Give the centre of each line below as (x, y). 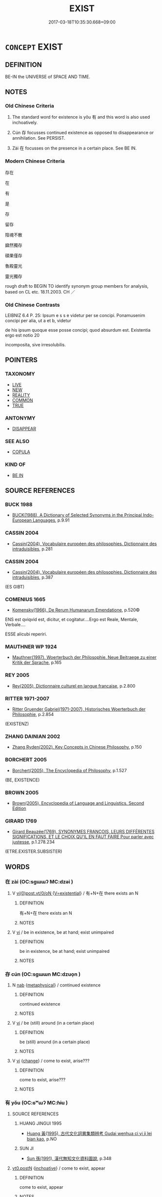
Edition (19, 808)
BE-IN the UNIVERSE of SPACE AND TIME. (48, 77)
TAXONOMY (20, 374)
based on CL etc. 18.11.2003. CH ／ (40, 292)
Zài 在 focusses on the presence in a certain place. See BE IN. (74, 148)
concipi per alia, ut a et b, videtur (38, 321)
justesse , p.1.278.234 (33, 842)
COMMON (22, 400)
